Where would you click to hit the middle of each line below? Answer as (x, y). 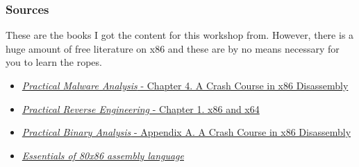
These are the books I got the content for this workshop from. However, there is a (180, 35)
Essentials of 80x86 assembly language (103, 155)
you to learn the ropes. (54, 62)
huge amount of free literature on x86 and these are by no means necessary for (173, 48)
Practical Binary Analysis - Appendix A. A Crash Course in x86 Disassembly (186, 132)
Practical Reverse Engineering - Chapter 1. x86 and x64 (141, 108)
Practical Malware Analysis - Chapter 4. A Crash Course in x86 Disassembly (185, 85)
